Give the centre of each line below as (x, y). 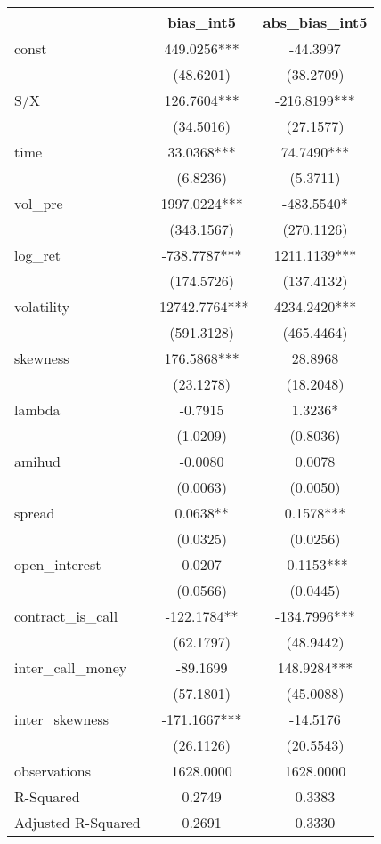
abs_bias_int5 (315, 22)
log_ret (38, 255)
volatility (42, 306)
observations (53, 771)
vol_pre (39, 203)
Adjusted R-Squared (77, 822)
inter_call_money (71, 667)
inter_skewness (62, 719)
